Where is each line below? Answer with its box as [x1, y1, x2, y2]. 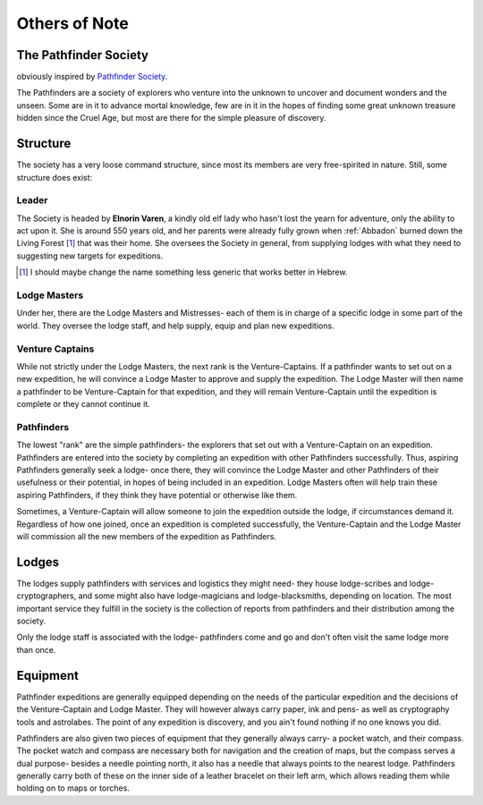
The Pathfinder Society [16, 47, 149, 63]
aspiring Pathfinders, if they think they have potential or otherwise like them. [16, 489, 298, 500]
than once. [16, 644, 56, 655]
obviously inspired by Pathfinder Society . [16, 72, 168, 82]
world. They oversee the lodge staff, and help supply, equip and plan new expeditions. [16, 320, 335, 331]
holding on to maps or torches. [16, 783, 130, 793]
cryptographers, [16, 590, 77, 601]
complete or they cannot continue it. [16, 399, 151, 410]
